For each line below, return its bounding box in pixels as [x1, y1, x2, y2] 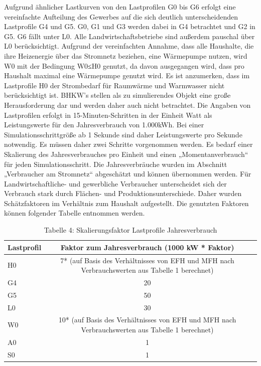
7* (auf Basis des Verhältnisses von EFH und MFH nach [60, 255, 234, 265]
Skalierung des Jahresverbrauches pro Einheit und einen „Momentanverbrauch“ [4, 148, 248, 159]
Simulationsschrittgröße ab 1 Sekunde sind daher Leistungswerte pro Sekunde [4, 129, 242, 139]
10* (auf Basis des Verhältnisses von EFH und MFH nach [58, 314, 236, 325]
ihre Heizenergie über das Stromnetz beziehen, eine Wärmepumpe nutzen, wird [4, 50, 247, 61]
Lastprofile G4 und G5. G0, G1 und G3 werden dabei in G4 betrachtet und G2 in [4, 21, 255, 32]
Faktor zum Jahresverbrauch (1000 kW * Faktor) [60, 242, 234, 252]
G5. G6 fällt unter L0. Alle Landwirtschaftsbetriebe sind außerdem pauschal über [4, 31, 255, 41]
